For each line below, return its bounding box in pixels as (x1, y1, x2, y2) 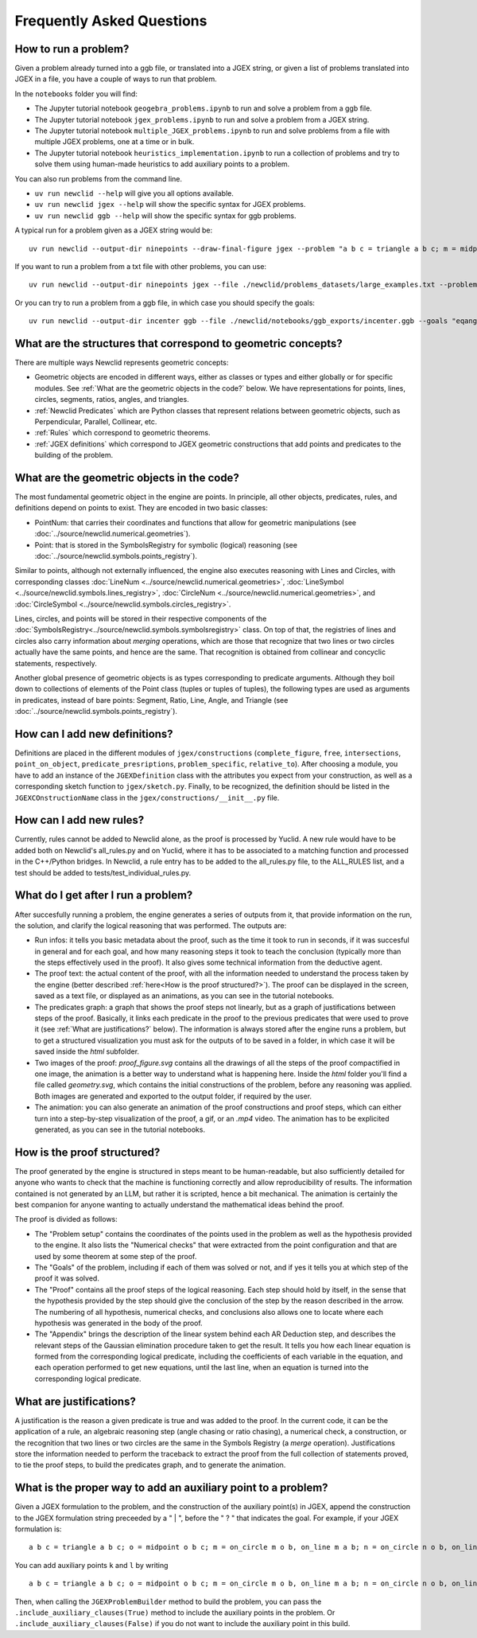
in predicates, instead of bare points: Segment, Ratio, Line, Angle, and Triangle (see (14, 695, 289, 704)
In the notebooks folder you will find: (14, 88, 138, 99)
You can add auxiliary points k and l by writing (14, 1560, 169, 1570)
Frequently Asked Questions (14, 12, 207, 29)
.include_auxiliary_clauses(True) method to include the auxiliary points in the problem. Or (14, 1608, 335, 1617)
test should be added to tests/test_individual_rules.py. (14, 868, 192, 877)
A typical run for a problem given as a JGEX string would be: (14, 225, 213, 235)
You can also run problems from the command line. (14, 174, 183, 183)
